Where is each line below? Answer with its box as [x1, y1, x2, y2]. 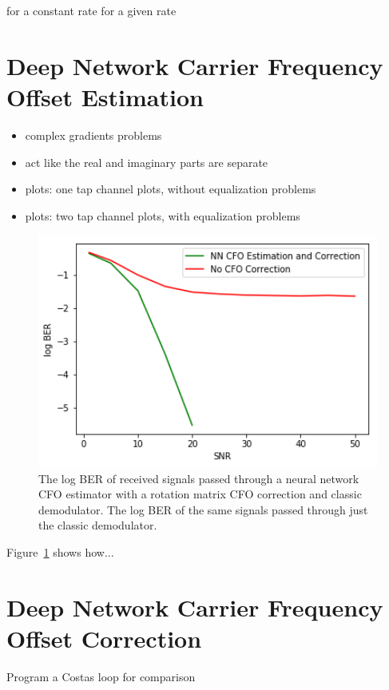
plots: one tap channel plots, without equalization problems [25, 180, 316, 197]
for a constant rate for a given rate [6, 2, 177, 18]
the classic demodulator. [38, 517, 157, 533]
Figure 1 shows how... [6, 543, 114, 560]
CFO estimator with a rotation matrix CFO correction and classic [38, 486, 362, 502]
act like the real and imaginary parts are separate [25, 153, 268, 170]
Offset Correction [6, 621, 202, 654]
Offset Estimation [6, 80, 204, 113]
